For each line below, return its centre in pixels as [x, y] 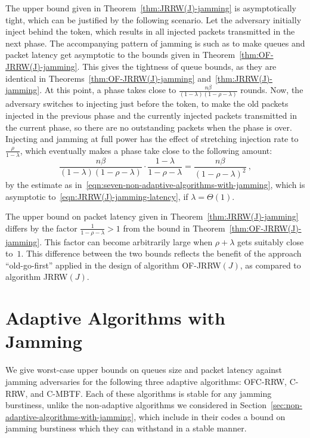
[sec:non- [286, 405]
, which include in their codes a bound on [210, 416]
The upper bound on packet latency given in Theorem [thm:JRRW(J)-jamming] [152, 216]
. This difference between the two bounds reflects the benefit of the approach [161, 253]
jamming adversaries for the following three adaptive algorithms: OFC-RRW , [146, 381]
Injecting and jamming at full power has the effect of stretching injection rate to [152, 139]
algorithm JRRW [37, 277]
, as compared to [270, 265]
